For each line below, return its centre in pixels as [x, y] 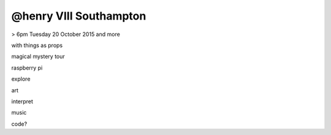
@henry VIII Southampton [79, 16]
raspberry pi [27, 68]
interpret [22, 101]
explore [21, 79]
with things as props [37, 45]
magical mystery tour [38, 57]
